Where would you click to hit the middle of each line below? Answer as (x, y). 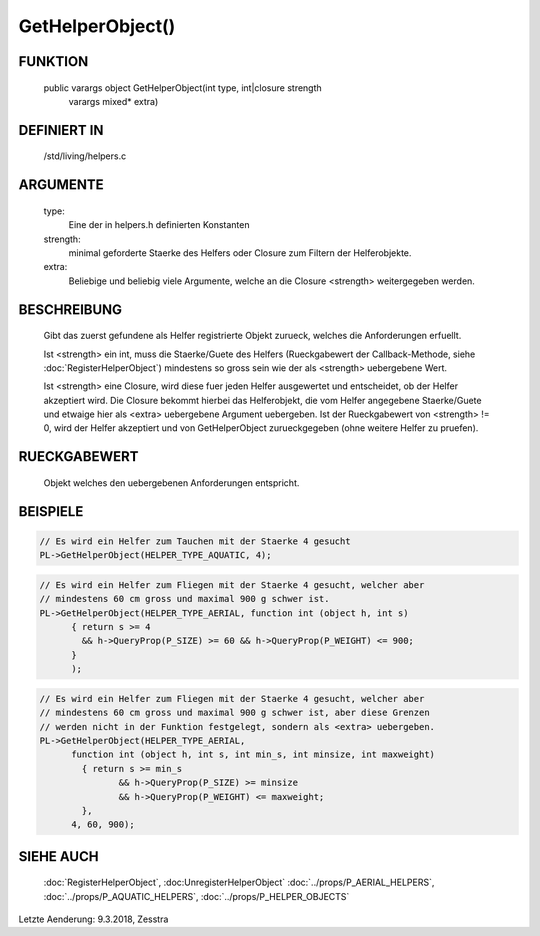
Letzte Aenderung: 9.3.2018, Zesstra (93, 919)
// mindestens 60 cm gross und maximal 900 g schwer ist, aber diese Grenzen (234, 713)
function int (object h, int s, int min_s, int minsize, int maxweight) (253, 754)
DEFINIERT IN (61, 130)
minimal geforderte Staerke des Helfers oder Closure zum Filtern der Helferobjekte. (240, 252)
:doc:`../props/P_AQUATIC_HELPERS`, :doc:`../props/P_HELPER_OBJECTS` (196, 896)
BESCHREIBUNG (70, 309)
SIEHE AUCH (58, 856)
